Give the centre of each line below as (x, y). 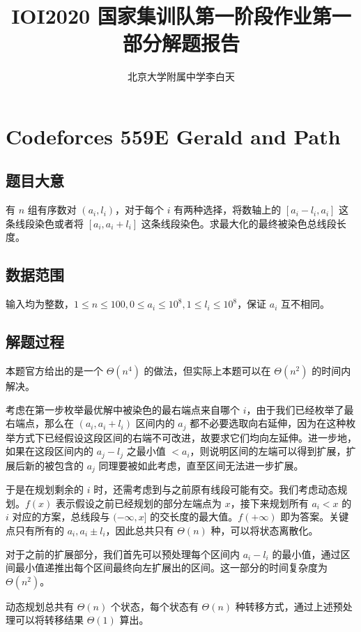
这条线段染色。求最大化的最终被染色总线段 (239, 223)
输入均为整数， (40, 304)
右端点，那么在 (40, 423)
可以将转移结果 (49, 620)
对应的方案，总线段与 (61, 517)
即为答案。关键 (315, 517)
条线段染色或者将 (45, 223)
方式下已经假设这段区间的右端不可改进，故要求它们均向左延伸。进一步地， (186, 437)
